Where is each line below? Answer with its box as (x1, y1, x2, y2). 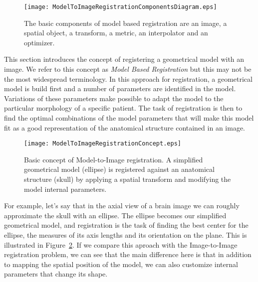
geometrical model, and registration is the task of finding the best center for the (4, 220, 249, 230)
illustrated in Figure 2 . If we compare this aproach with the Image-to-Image (4, 239, 238, 250)
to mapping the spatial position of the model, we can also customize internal (4, 259, 238, 269)
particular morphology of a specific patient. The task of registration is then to (4, 103, 243, 113)
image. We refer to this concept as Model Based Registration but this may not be (4, 64, 252, 74)
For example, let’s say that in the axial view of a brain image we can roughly (4, 200, 240, 211)
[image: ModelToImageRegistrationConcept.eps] (24, 140, 181, 147)
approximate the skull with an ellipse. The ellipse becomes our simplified (4, 210, 227, 220)
